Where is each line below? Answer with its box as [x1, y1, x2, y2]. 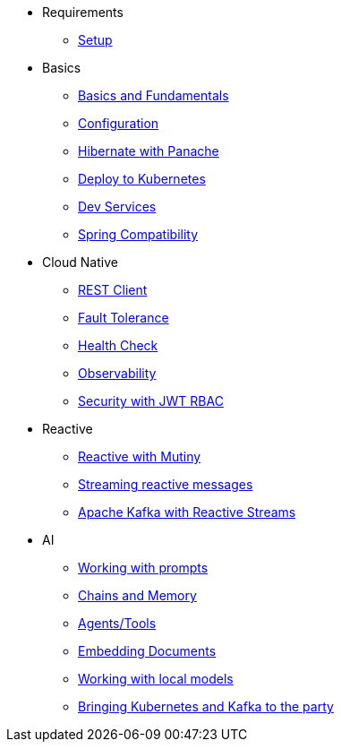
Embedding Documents [78, 643, 217, 659]
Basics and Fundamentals [78, 88, 229, 103]
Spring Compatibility [78, 227, 199, 242]
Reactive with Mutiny [78, 449, 201, 464]
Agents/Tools [78, 616, 157, 631]
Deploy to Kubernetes [78, 171, 206, 186]
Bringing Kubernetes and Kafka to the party [78, 699, 334, 714]
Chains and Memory [78, 588, 197, 603]
